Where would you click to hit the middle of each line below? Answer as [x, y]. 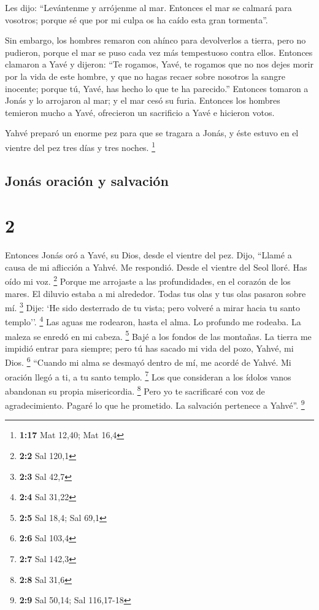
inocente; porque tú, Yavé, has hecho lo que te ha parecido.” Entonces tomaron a [157, 88]
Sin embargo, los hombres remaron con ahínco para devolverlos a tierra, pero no [156, 40]
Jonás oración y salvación [87, 180]
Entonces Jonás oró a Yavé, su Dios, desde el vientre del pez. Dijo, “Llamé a [148, 255]
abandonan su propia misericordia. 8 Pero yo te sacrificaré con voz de [135, 390]
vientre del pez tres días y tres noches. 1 [80, 146]
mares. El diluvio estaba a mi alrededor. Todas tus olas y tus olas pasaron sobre [156, 293]
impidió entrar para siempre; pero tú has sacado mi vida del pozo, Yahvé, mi [149, 348]
